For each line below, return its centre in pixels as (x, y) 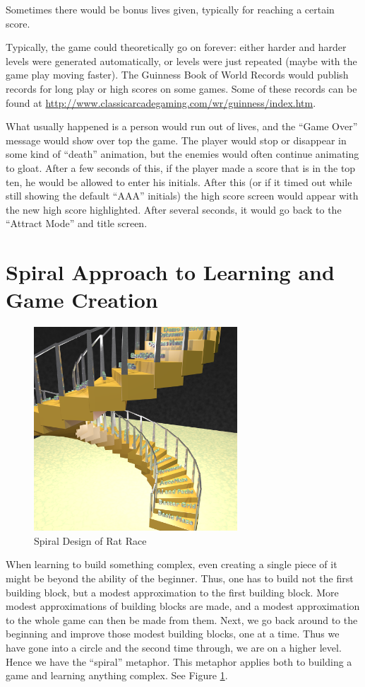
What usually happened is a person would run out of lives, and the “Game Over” (182, 126)
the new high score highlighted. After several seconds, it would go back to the (174, 209)
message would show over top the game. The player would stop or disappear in (176, 140)
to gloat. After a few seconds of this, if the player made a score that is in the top (181, 167)
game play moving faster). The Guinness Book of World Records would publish (177, 75)
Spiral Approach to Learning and (170, 272)
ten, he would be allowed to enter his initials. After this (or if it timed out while (179, 181)
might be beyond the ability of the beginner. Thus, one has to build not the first (180, 578)
